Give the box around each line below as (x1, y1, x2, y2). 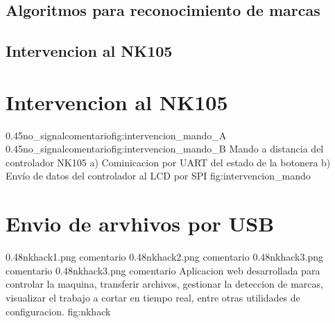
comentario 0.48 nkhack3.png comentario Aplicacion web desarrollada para (6, 263, 320, 277)
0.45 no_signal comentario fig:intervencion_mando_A (6, 128, 227, 142)
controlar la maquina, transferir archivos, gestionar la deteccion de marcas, (6, 277, 323, 291)
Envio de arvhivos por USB (6, 209, 275, 238)
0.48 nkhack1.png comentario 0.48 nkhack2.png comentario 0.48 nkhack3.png (6, 250, 323, 264)
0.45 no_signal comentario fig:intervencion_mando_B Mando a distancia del (6, 141, 324, 156)
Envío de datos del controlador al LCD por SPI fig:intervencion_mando (6, 168, 311, 183)
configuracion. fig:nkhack (6, 304, 111, 318)
